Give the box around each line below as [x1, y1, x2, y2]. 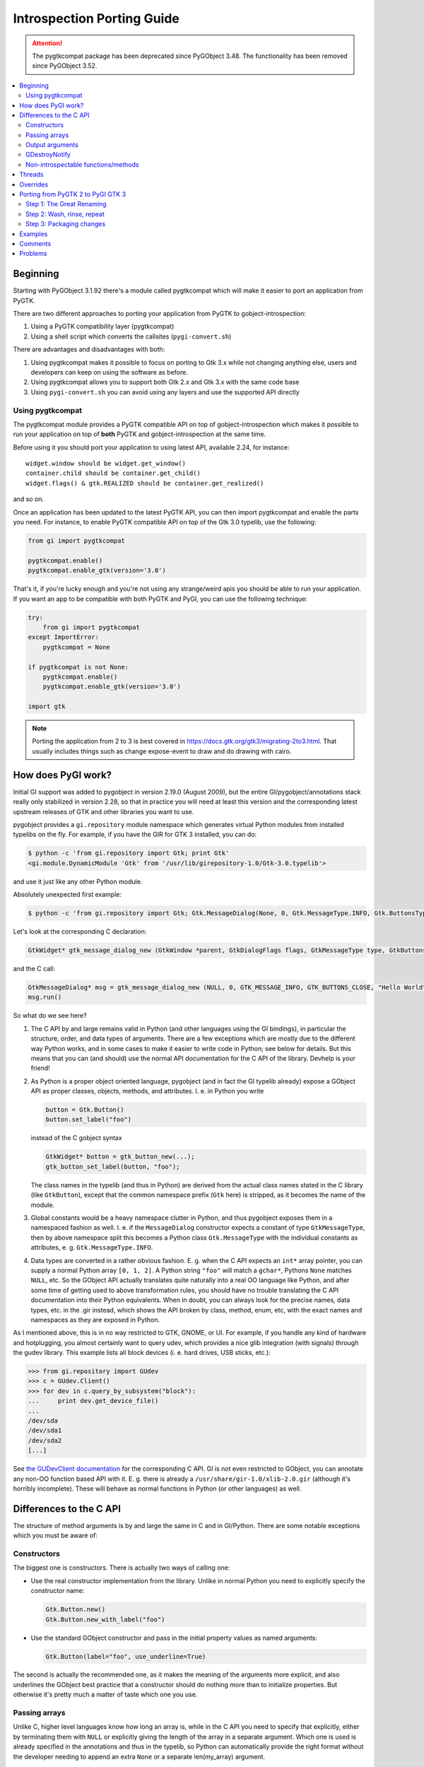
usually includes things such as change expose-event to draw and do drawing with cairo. [32, 746, 292, 756]
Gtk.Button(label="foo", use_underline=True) [45, 1652, 206, 1660]
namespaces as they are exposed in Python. [30, 1315, 160, 1324]
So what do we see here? [13, 1011, 88, 1020]
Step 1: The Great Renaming [25, 200, 107, 209]
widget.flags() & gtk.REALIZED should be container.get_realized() [25, 479, 264, 487]
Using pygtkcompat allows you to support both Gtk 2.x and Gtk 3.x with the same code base [30, 378, 300, 387]
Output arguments [25, 141, 79, 149]
